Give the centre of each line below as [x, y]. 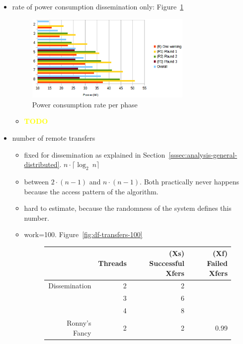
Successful [167, 263]
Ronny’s [79, 322]
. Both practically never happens [189, 181]
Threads [112, 263]
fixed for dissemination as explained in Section [95, 154]
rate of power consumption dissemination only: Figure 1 [98, 6]
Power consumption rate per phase [85, 104]
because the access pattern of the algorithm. [91, 191]
